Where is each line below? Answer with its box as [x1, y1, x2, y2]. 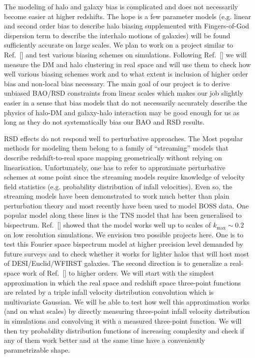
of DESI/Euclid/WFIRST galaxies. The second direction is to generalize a [4, 258, 228, 268]
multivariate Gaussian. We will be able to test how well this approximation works [4, 296, 250, 307]
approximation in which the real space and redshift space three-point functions [4, 277, 241, 287]
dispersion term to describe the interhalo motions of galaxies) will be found [4, 30, 230, 40]
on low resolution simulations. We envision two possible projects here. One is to [4, 229, 244, 239]
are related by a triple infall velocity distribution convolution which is [4, 287, 214, 297]
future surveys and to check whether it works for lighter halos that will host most [4, 248, 249, 258]
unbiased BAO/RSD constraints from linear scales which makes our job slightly [4, 88, 243, 98]
